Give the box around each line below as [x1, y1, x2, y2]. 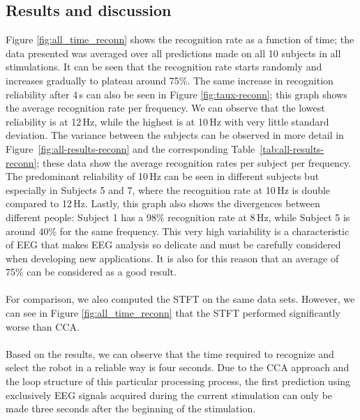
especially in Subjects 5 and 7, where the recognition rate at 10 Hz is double [6, 182, 331, 197]
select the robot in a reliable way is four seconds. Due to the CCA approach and [6, 360, 350, 375]
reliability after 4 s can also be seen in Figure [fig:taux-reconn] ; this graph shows [6, 87, 347, 101]
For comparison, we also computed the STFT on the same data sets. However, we [6, 292, 355, 306]
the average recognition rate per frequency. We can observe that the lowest [6, 100, 325, 115]
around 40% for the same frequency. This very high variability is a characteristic [6, 223, 350, 238]
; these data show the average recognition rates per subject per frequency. [36, 155, 352, 170]
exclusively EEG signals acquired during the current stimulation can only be [6, 387, 333, 402]
